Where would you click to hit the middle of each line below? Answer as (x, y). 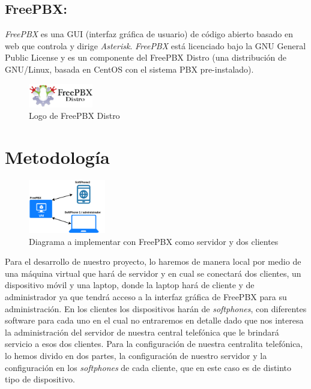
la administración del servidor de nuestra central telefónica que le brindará (142, 332)
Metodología (57, 157)
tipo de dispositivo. (40, 379)
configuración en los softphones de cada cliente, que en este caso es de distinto (148, 367)
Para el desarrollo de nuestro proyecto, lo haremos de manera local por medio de (153, 261)
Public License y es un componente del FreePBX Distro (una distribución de (146, 57)
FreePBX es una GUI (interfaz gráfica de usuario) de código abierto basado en (149, 34)
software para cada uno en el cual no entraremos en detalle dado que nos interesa (154, 320)
